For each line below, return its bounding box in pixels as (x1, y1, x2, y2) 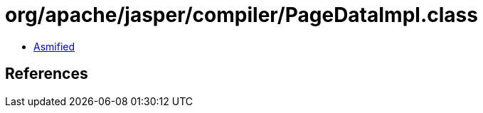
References (5, 65, 88, 83)
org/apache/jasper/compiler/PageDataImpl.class (5, 3, 478, 27)
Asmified (33, 40, 75, 53)
